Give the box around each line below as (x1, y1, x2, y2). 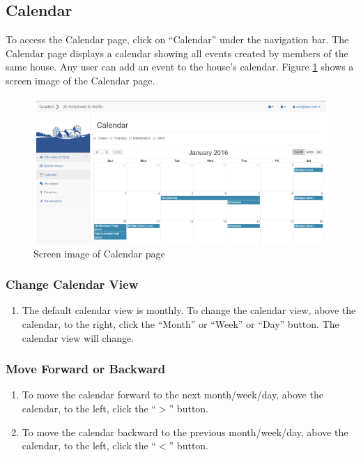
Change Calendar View (6, 276, 139, 293)
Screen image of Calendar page (33, 246, 165, 260)
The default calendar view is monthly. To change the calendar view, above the (22, 303, 356, 317)
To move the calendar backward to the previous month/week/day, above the (22, 424, 348, 439)
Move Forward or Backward (6, 360, 166, 377)
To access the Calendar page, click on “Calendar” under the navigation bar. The (6, 32, 349, 47)
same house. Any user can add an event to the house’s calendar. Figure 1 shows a (6, 59, 354, 74)
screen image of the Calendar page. (6, 73, 155, 87)
